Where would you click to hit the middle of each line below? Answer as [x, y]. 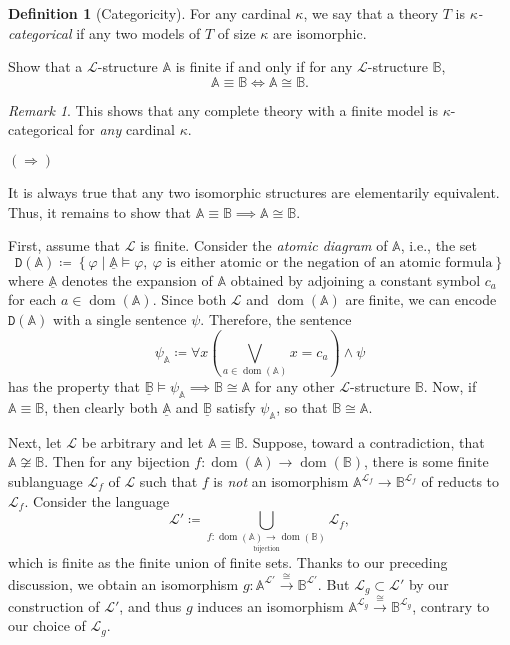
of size [236, 32]
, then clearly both [101, 407]
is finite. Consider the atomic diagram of [264, 245]
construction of [54, 605]
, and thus [150, 605]
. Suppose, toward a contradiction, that [364, 441]
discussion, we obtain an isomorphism [123, 583]
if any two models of [138, 32]
